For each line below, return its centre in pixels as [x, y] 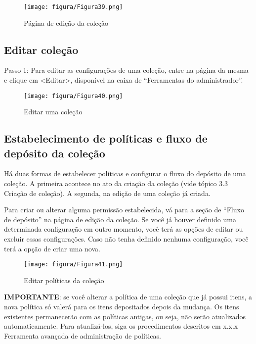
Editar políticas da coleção [64, 280]
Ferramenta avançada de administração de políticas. [83, 335]
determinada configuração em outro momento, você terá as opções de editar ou [124, 229]
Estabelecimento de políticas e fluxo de [106, 138]
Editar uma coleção [53, 112]
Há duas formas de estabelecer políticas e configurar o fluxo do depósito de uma [125, 173]
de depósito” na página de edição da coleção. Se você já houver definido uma [120, 219]
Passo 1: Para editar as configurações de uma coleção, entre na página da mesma [126, 70]
